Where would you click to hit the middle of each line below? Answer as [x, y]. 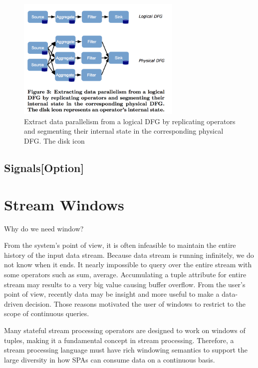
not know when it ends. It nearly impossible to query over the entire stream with [128, 265]
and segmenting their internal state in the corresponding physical [124, 131]
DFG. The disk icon [54, 141]
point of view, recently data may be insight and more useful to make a [112, 294]
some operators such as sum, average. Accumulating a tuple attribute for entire [125, 274]
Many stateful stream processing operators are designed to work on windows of [125, 330]
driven [14, 303]
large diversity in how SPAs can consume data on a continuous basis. [110, 359]
